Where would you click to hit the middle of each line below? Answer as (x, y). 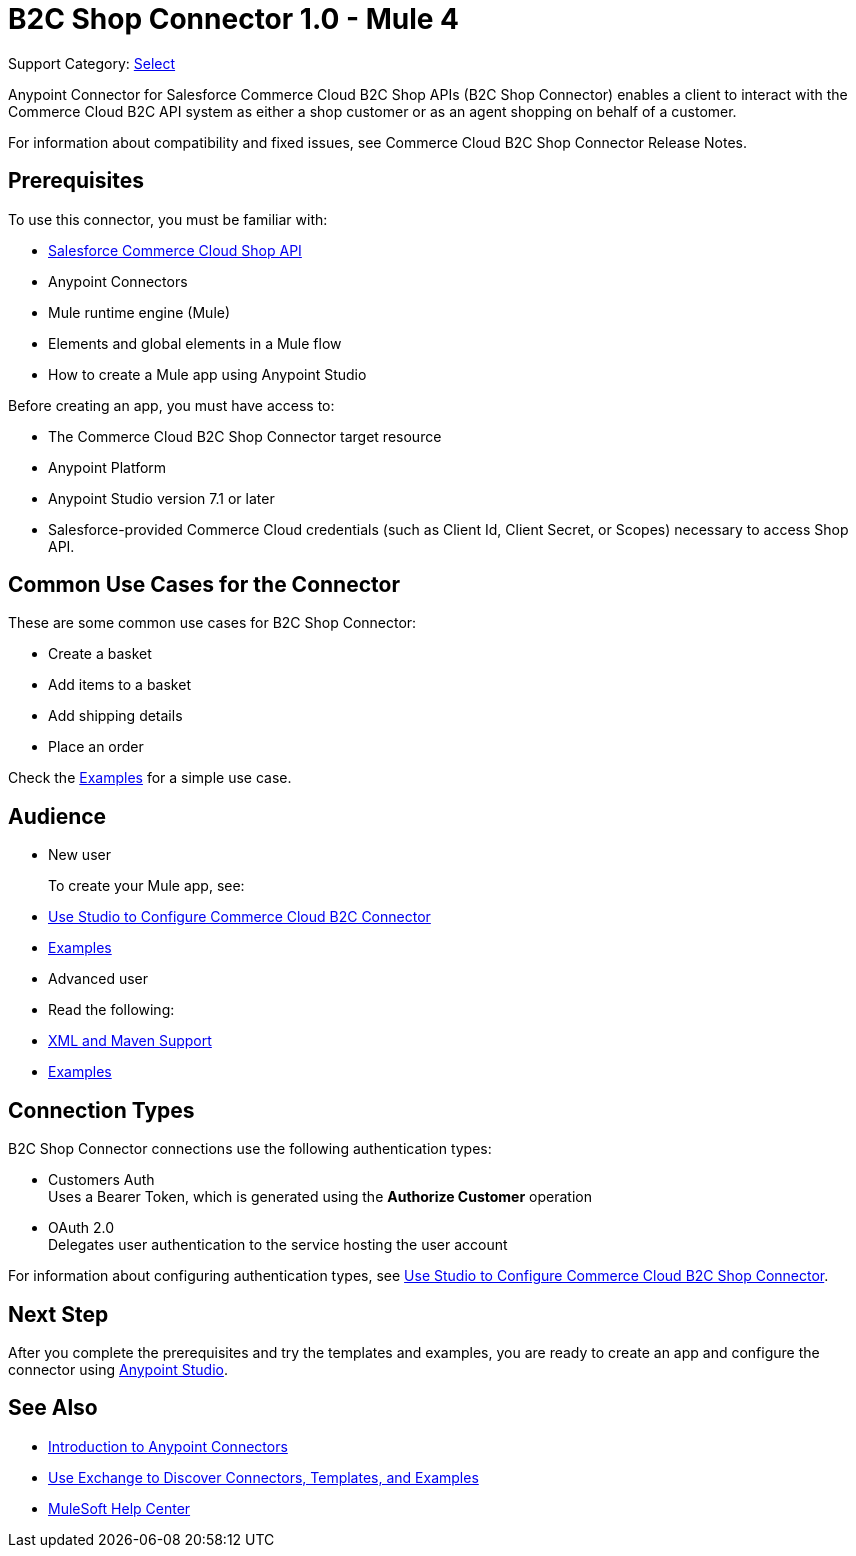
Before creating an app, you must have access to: (171, 405)
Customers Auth (101, 1180)
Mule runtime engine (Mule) (139, 312)
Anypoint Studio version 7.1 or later (161, 498)
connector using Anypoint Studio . (118, 1369)
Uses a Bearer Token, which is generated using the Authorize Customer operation (320, 1197)
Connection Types (101, 1110)
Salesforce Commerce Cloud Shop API (175, 250)
